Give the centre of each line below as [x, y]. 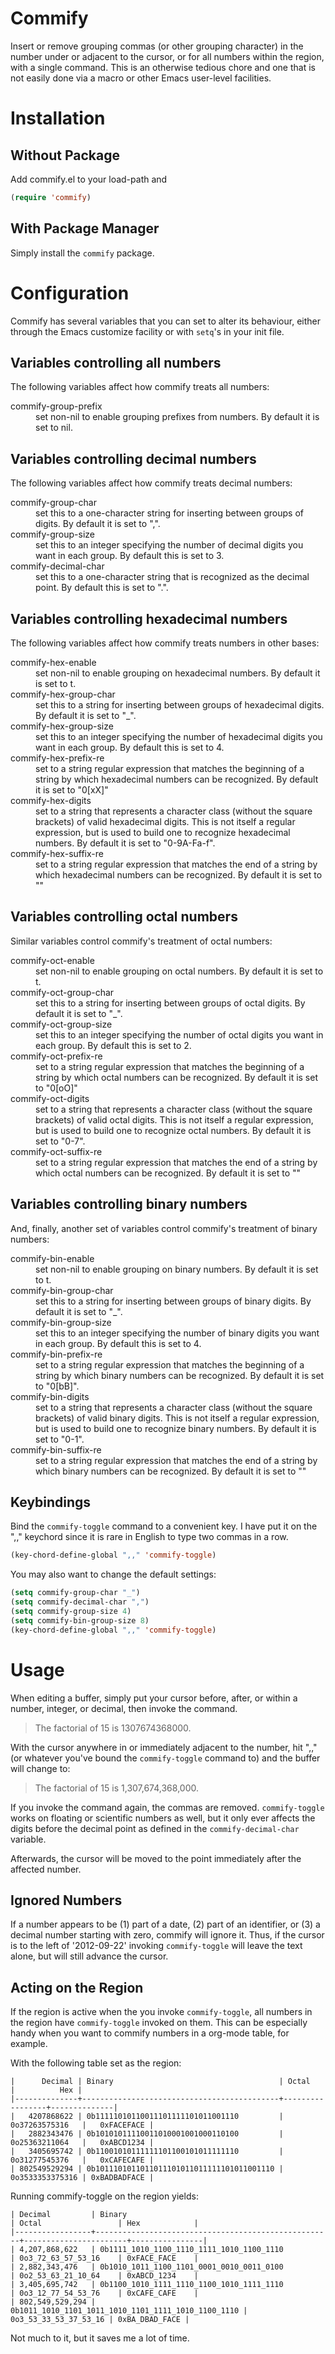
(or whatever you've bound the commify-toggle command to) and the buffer [165, 1758]
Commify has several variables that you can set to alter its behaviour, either [165, 321]
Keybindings [51, 1502]
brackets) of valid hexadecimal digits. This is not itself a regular [165, 821]
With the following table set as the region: [96, 2063]
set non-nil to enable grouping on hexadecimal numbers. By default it [178, 673]
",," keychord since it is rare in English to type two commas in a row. [149, 1537]
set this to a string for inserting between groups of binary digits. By [173, 1301]
